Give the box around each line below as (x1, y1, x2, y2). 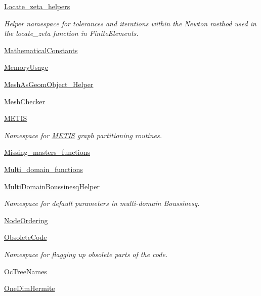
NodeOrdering (4, 215, 48, 225)
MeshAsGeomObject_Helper (4, 78, 94, 89)
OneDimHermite (4, 283, 55, 293)
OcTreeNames (4, 266, 47, 276)
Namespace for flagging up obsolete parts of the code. (4, 248, 168, 259)
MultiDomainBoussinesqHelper (4, 181, 100, 191)
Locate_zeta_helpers (4, 1, 70, 11)
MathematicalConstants (4, 45, 78, 55)
